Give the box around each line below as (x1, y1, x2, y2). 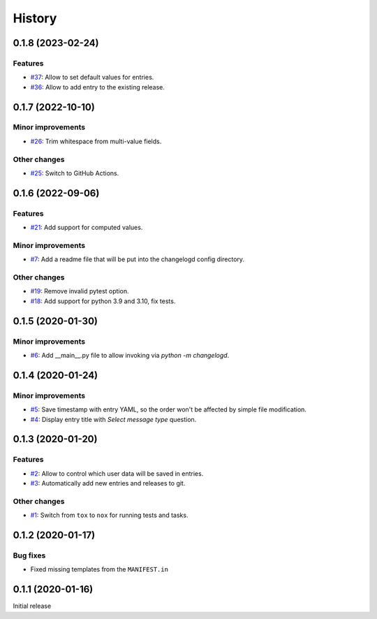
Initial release (13, 602, 52, 611)
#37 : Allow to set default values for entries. (30, 73, 154, 82)
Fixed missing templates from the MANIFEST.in (30, 565, 169, 574)
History (13, 10, 57, 26)
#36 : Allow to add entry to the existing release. (30, 82, 165, 91)
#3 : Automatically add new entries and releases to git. (30, 479, 186, 488)
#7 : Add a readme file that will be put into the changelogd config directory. (30, 255, 244, 263)
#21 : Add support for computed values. (30, 224, 143, 232)
